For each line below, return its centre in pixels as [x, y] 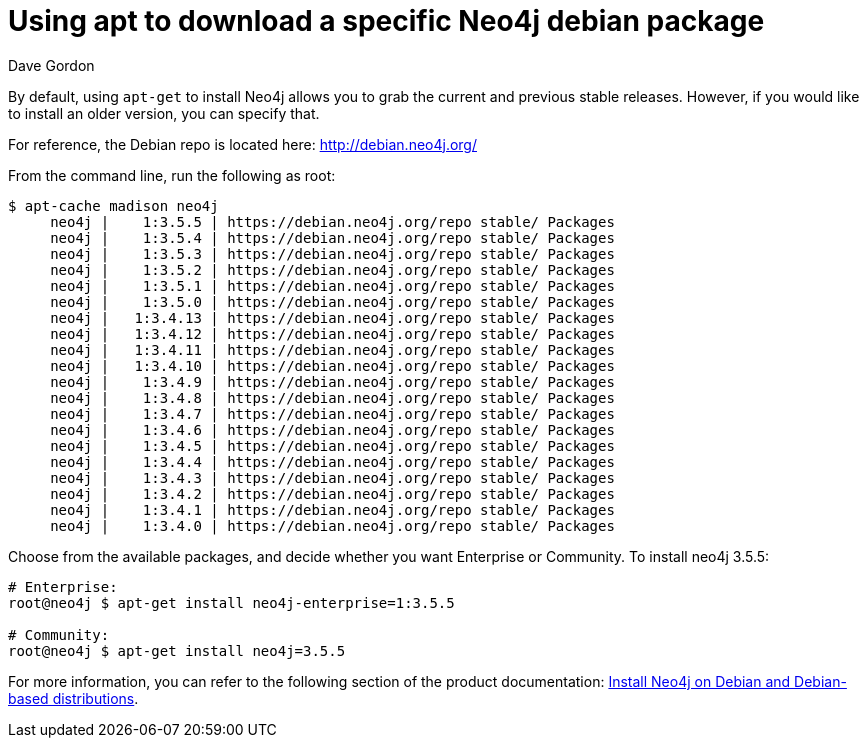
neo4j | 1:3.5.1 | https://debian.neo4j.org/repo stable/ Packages [332, 285]
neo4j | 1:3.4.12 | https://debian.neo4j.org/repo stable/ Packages [332, 333]
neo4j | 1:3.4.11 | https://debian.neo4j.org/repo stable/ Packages [332, 349]
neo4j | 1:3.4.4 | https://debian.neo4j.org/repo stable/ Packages [332, 461]
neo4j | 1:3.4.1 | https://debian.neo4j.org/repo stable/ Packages [332, 509]
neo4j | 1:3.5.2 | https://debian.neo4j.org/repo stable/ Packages [332, 269]
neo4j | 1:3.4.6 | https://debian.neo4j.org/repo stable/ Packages [332, 429]
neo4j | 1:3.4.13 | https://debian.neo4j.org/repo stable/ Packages [332, 317]
